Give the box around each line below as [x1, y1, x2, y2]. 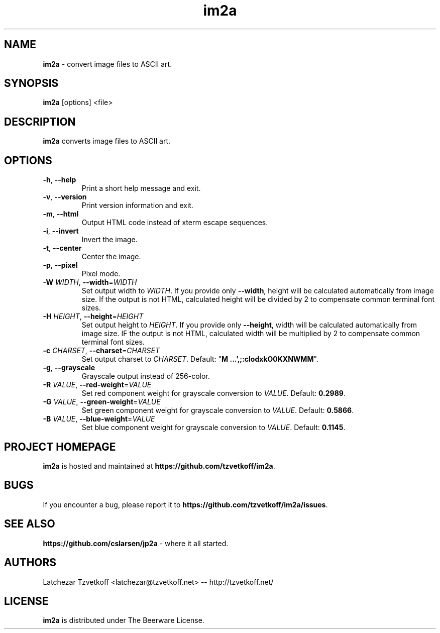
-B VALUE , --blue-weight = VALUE [43, 414, 155, 424]
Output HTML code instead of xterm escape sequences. [81, 218, 268, 227]
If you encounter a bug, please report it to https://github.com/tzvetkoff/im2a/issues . [43, 500, 328, 509]
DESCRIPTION [4, 115, 76, 128]
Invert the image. [81, 235, 138, 244]
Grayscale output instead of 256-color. [81, 372, 210, 381]
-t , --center [43, 244, 82, 253]
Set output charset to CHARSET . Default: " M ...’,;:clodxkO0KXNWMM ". [81, 355, 318, 364]
